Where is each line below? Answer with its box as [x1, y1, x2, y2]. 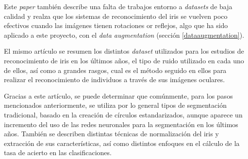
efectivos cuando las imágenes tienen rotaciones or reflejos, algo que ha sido [4, 20, 228, 30]
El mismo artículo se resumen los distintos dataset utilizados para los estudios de [4, 46, 244, 56]
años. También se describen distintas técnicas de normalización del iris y [4, 129, 219, 139]
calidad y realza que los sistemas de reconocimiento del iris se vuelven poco [4, 11, 228, 21]
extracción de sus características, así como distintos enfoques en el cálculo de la [4, 138, 240, 148]
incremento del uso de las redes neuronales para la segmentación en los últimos [4, 119, 238, 129]
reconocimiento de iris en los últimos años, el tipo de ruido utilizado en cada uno [4, 55, 244, 65]
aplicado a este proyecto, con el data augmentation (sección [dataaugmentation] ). [4, 29, 245, 40]
